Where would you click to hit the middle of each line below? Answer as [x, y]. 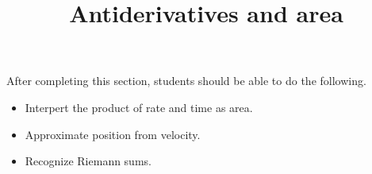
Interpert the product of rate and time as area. [139, 107]
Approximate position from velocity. [113, 134]
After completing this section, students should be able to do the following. [186, 81]
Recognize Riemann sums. [88, 161]
